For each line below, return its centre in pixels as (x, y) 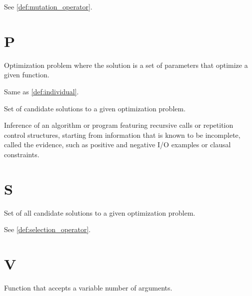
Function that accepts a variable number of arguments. (88, 287)
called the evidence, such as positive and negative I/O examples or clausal (117, 145)
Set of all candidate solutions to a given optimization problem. (100, 212)
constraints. (22, 154)
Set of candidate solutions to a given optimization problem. (95, 108)
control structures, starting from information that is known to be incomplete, (122, 135)
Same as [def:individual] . (41, 91)
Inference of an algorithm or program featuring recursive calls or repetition (119, 125)
